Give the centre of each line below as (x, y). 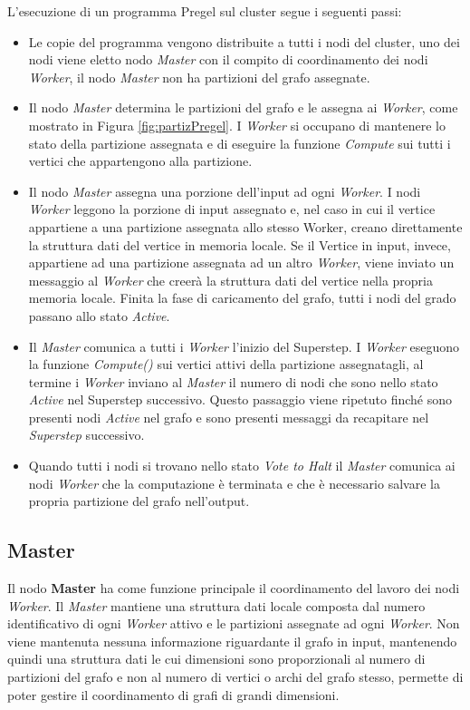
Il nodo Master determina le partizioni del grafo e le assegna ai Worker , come (243, 107)
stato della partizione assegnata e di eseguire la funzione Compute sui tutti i (240, 143)
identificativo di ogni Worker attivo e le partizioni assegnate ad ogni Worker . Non (234, 623)
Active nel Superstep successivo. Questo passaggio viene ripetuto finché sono (240, 399)
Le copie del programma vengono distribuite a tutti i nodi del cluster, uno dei (244, 41)
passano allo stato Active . (99, 315)
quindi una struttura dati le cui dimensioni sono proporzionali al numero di (216, 659)
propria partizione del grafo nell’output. (139, 501)
